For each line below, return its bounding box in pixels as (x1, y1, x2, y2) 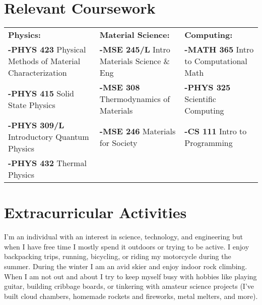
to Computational (184, 55, 247, 67)
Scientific (184, 93, 216, 105)
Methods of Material (8, 55, 81, 67)
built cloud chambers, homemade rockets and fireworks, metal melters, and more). (4, 290, 258, 301)
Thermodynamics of (99, 93, 170, 105)
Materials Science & (99, 55, 170, 67)
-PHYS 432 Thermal (8, 157, 87, 169)
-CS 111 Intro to (184, 125, 247, 137)
